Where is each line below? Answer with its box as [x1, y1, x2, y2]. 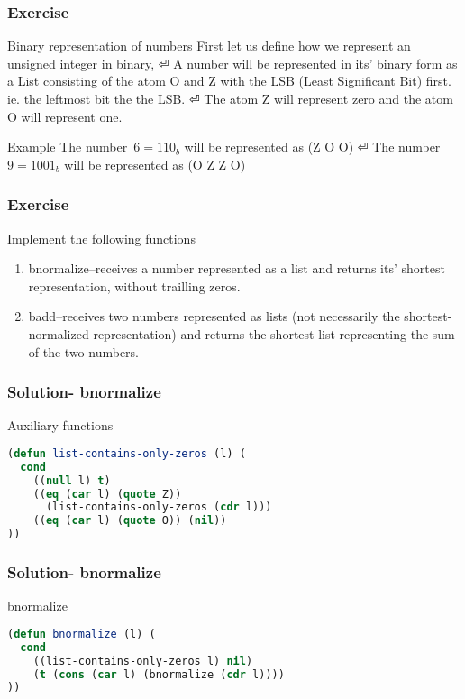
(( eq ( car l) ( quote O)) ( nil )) [32, 514, 227, 528]
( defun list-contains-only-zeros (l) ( [7, 446, 246, 460]
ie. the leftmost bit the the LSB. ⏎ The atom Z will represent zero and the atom [7, 89, 453, 107]
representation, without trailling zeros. [28, 276, 241, 295]
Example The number [7, 137, 128, 156]
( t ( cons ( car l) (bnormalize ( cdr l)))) [32, 667, 285, 681]
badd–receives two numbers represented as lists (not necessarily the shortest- [28, 307, 452, 326]
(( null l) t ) [32, 474, 111, 487]
